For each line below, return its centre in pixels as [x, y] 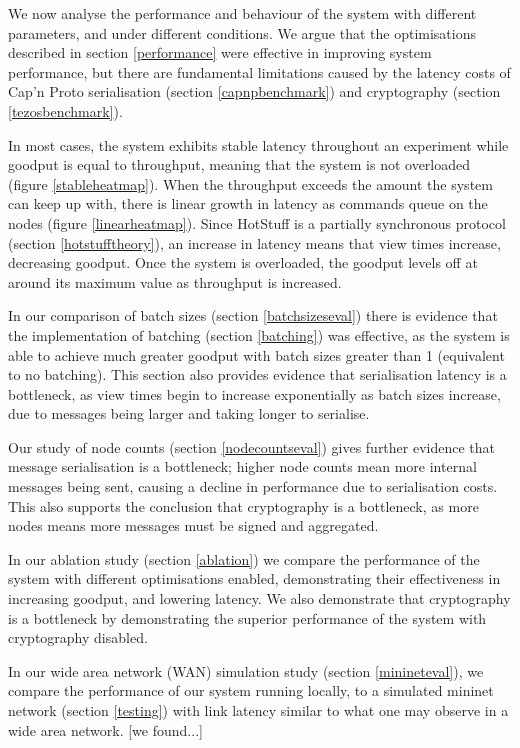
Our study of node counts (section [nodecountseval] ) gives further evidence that [252, 446]
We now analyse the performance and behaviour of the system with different [242, 13]
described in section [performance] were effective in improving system [220, 52]
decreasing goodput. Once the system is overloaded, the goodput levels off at [243, 262]
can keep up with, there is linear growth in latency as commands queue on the [248, 203]
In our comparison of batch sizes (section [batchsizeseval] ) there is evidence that [253, 315]
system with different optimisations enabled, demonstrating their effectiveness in [254, 578]
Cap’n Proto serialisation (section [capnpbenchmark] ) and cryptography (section [254, 91]
